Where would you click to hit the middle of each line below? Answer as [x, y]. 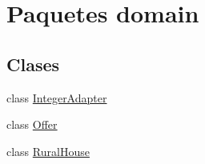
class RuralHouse [48, 151]
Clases [33, 64]
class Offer [32, 124]
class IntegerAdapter [57, 97]
